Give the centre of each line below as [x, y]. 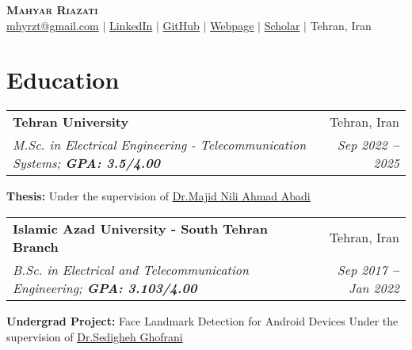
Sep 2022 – [368, 145]
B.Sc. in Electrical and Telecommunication [131, 269]
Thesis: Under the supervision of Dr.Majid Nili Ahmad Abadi [158, 196]
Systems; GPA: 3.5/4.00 [87, 163]
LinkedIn [131, 25]
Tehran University [71, 122]
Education [63, 80]
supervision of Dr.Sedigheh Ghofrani [95, 336]
